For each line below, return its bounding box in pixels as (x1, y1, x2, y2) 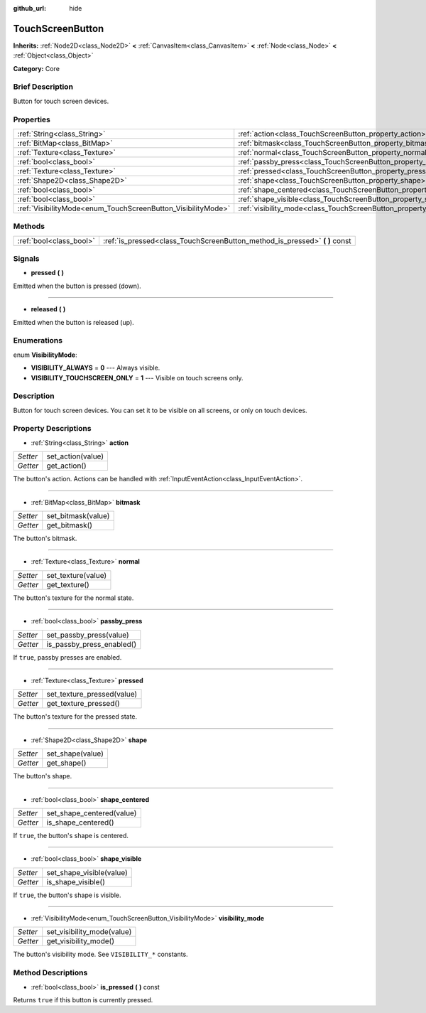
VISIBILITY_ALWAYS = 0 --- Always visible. (31, 363, 160, 372)
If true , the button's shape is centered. (13, 831, 129, 840)
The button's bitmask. (13, 534, 77, 543)
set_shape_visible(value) (46, 867, 128, 877)
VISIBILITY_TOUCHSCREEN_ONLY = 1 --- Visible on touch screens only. (31, 373, 244, 382)
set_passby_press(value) (46, 630, 129, 640)
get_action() (46, 461, 87, 471)
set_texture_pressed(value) (46, 690, 138, 700)
